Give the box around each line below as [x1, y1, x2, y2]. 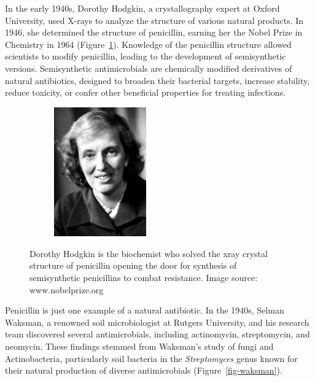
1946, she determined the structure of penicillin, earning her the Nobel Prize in [5, 26, 303, 39]
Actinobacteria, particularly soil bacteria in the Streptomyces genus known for [5, 352, 298, 364]
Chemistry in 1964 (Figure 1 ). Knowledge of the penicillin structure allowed [5, 37, 292, 50]
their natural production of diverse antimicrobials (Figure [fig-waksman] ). [5, 364, 282, 377]
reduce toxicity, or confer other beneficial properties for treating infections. [5, 86, 286, 99]
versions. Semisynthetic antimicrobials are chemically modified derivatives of [5, 61, 292, 74]
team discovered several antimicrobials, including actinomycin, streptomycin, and [5, 328, 310, 341]
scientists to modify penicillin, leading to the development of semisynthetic [5, 50, 286, 63]
